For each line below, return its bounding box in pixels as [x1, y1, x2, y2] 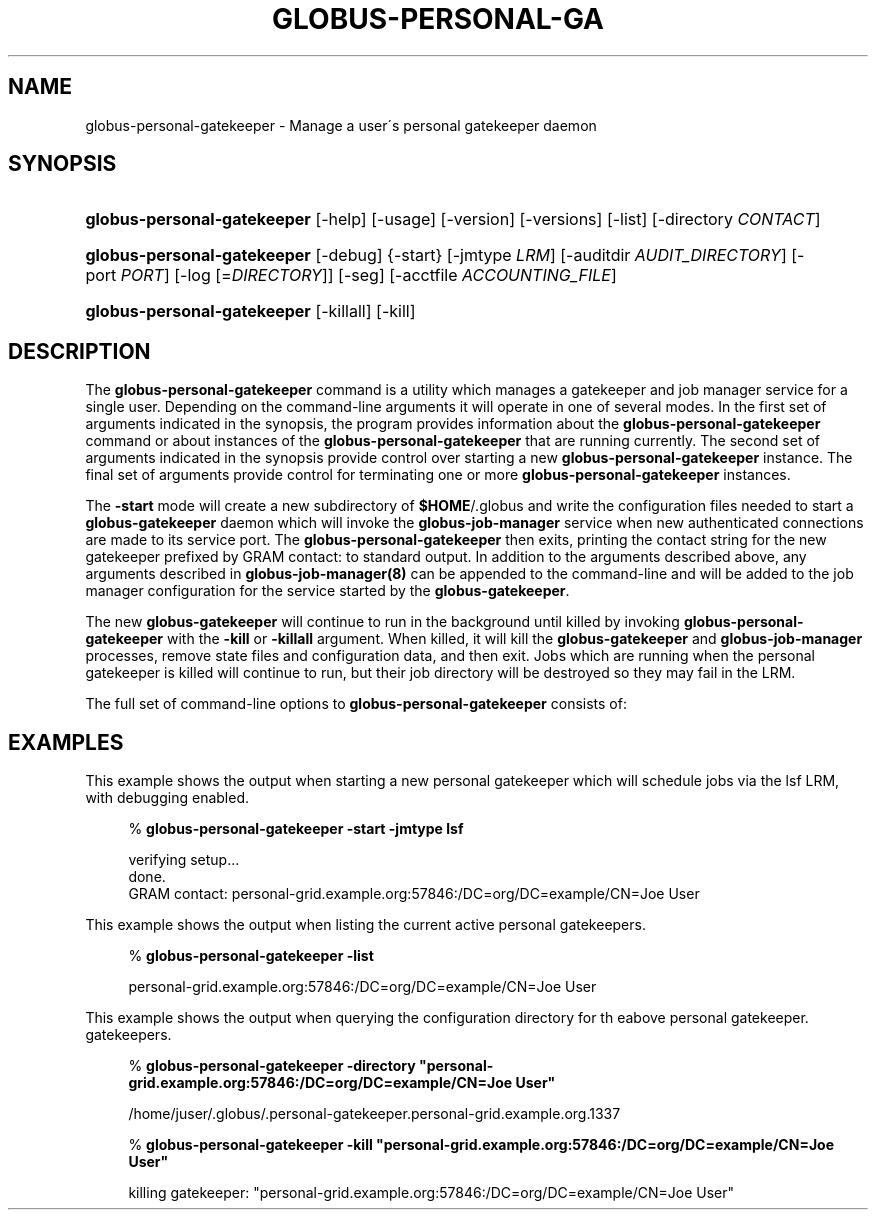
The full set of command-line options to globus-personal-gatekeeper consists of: [85, 695, 627, 713]
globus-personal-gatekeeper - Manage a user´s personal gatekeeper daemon [85, 116, 597, 134]
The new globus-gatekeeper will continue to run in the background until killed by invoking [85, 613, 680, 631]
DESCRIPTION [8, 338, 151, 364]
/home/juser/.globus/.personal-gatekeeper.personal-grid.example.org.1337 [128, 1105, 621, 1123]
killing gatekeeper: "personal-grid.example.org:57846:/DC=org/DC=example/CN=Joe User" [128, 1184, 735, 1202]
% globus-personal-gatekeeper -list [128, 947, 374, 965]
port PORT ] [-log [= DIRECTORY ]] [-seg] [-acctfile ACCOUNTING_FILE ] [85, 265, 617, 286]
